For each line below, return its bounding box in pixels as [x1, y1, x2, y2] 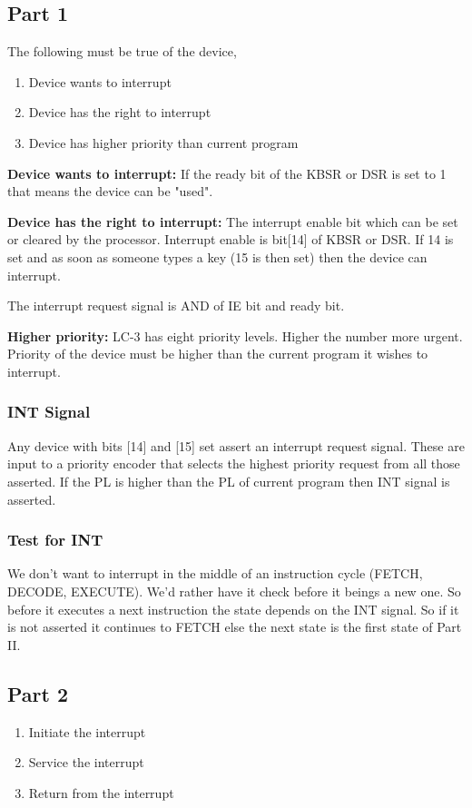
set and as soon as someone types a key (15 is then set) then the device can [7, 247, 428, 266]
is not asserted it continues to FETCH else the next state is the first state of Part [7, 617, 462, 636]
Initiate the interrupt [28, 722, 146, 741]
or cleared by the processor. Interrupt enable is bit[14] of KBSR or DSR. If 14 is [7, 230, 454, 249]
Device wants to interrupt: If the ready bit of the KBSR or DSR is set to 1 [7, 163, 447, 182]
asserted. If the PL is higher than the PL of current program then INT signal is [7, 471, 450, 490]
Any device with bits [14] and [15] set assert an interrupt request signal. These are [7, 436, 465, 455]
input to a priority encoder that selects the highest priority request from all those [7, 454, 460, 473]
